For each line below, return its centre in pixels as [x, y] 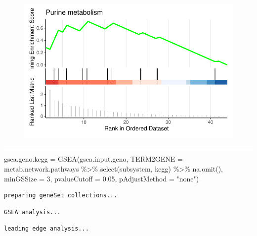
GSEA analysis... [32, 212]
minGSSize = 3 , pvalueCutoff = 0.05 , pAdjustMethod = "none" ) [102, 178]
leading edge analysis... [46, 229]
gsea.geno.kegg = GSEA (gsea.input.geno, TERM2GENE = [93, 159]
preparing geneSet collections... [61, 196]
